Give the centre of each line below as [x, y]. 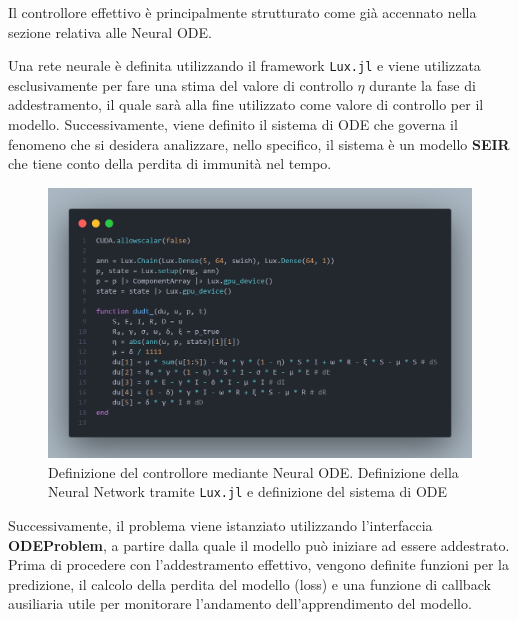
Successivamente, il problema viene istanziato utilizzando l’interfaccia [220, 525]
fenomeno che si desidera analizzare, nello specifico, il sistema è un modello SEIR [259, 143]
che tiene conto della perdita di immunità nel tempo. [170, 163]
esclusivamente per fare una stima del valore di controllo [180, 84]
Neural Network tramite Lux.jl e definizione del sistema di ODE [248, 491]
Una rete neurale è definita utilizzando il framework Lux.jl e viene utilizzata [244, 65]
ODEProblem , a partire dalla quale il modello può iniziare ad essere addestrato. [259, 544]
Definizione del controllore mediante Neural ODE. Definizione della [253, 471]
